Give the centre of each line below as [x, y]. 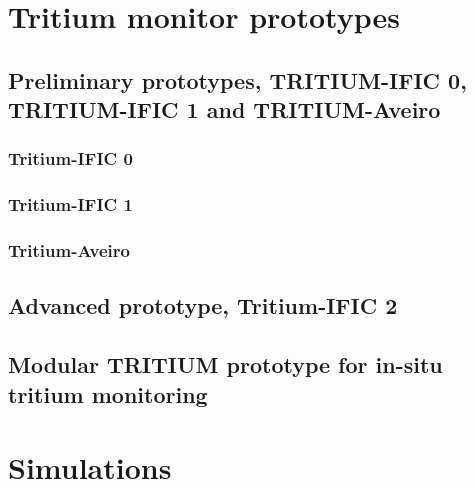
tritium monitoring [108, 393]
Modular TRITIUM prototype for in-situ [225, 364]
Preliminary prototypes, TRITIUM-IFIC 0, [237, 79]
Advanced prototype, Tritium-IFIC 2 [203, 305]
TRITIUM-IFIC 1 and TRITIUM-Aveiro [224, 109]
